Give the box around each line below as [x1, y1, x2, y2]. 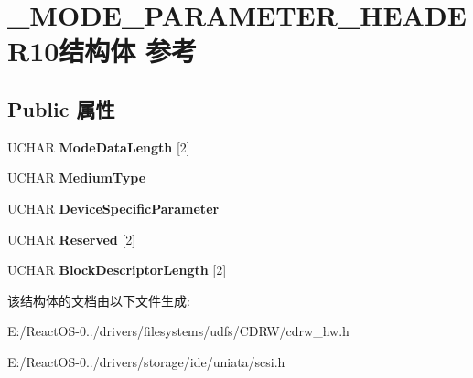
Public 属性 [7, 94, 115, 122]
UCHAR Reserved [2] [7, 229, 136, 248]
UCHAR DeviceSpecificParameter [7, 198, 220, 217]
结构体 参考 [59, 32, 198, 69]
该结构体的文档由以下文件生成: [7, 290, 190, 310]
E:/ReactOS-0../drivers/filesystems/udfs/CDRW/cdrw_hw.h [7, 321, 349, 341]
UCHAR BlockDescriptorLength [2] [7, 260, 227, 279]
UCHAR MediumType [7, 168, 146, 187]
